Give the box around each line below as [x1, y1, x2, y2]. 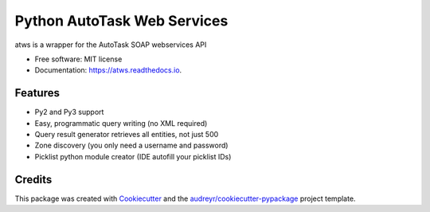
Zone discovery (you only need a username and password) [34, 140, 229, 151]
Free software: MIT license [34, 54, 123, 64]
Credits [14, 172, 53, 186]
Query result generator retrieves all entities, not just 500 [34, 130, 219, 139]
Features [14, 86, 60, 100]
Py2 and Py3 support [34, 108, 104, 117]
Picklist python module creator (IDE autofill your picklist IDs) [34, 151, 232, 161]
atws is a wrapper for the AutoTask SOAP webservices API [14, 40, 207, 49]
